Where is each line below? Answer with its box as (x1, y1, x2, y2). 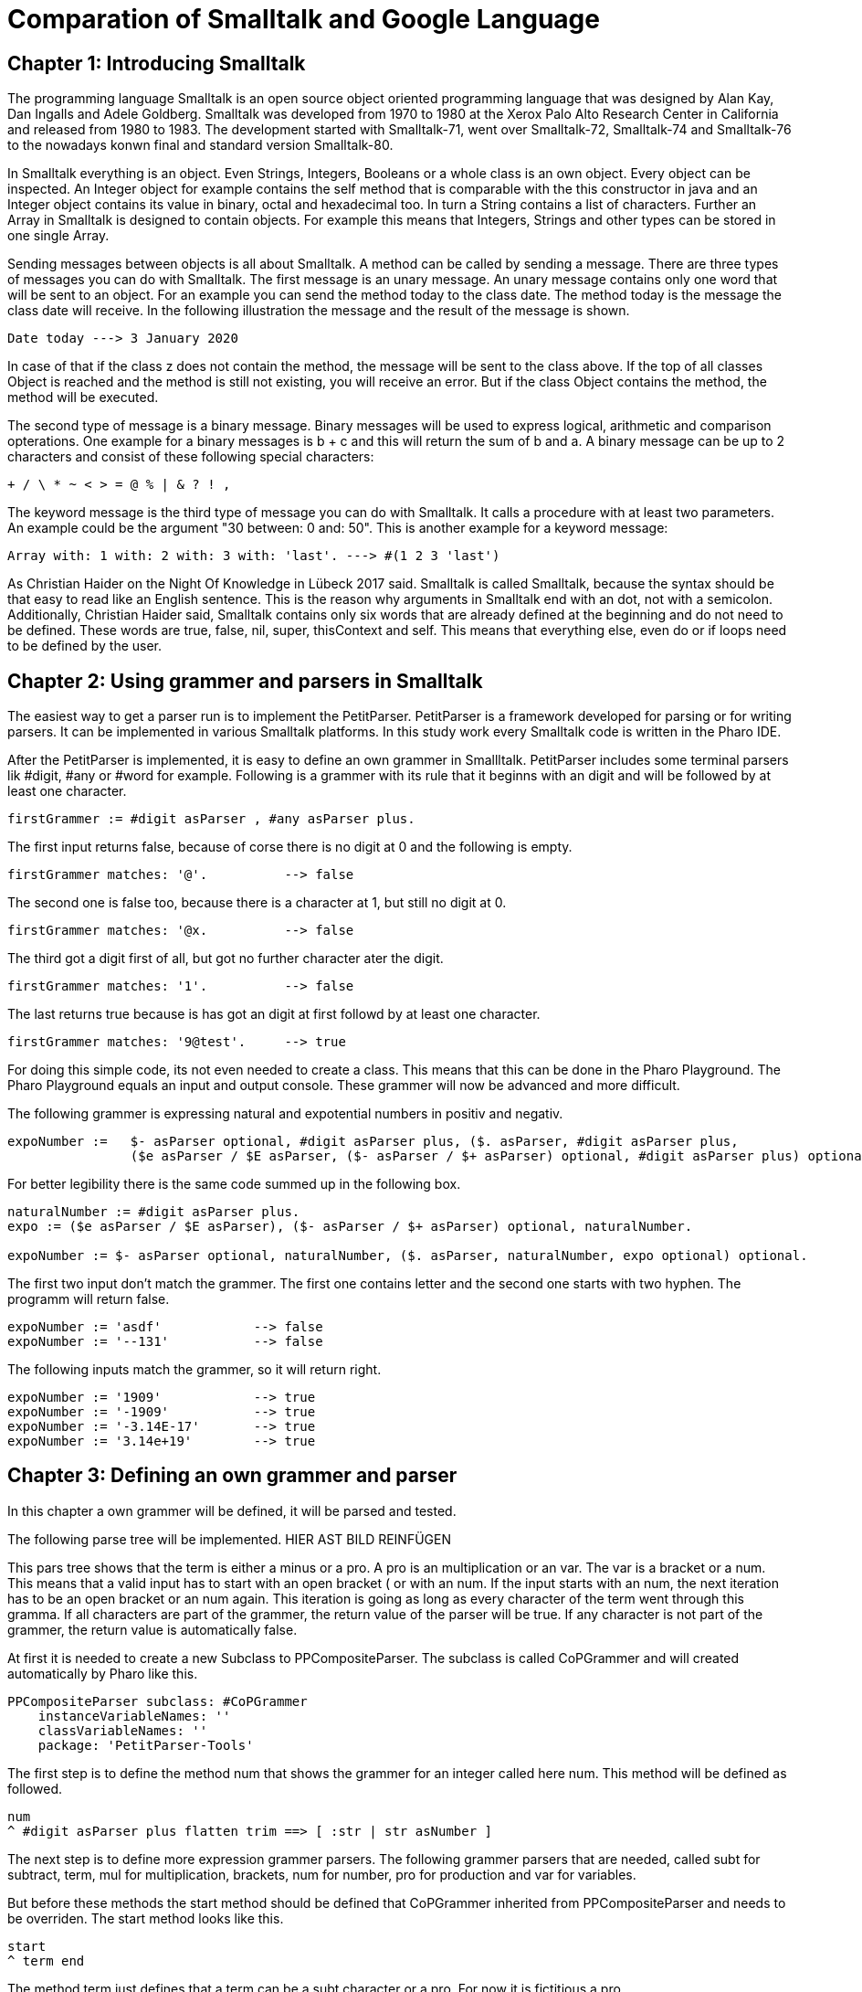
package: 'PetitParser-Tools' (37, 1737, 254, 1753)
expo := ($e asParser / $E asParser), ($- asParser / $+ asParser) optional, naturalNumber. (7, 1219, 693, 1234)
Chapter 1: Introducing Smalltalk (7, 51, 306, 75)
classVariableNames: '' (37, 1722, 208, 1738)
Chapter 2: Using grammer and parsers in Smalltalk (7, 669, 483, 693)
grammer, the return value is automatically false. (7, 1621, 298, 1637)
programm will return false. (7, 1291, 170, 1308)
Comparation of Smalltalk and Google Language (7, 4, 600, 35)
